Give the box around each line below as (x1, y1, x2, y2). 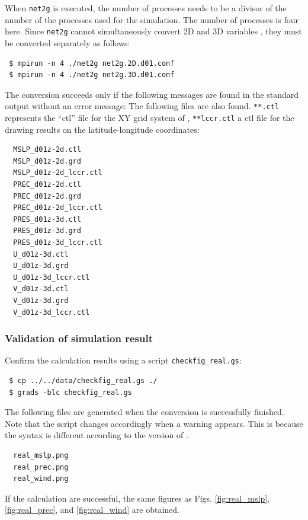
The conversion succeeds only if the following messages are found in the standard (5, 88, 299, 100)
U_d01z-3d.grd (13, 261, 69, 270)
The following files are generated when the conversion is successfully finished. (5, 406, 284, 418)
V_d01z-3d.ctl (13, 285, 69, 294)
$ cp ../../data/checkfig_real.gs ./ (9, 376, 158, 385)
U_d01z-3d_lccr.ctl (13, 273, 90, 282)
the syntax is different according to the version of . (5, 429, 188, 441)
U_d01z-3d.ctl (13, 250, 69, 259)
